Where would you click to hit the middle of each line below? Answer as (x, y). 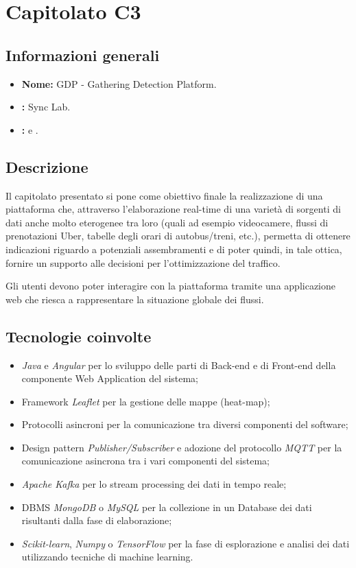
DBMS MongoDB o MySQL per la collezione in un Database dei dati (167, 507)
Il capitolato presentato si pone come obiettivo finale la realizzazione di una (164, 195)
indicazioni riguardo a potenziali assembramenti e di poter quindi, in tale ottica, (174, 249)
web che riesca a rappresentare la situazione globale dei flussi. (135, 299)
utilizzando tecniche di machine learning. (107, 557)
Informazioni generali (83, 55)
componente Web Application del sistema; (110, 378)
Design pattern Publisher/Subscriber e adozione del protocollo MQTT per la (182, 447)
